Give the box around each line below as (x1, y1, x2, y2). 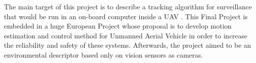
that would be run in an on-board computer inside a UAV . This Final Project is (4, 11, 248, 21)
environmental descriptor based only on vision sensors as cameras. (4, 49, 203, 60)
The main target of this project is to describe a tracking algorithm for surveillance (4, 1, 252, 11)
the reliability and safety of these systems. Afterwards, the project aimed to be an (4, 40, 251, 50)
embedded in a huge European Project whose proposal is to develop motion (4, 21, 232, 31)
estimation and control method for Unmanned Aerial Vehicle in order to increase (4, 30, 248, 40)
